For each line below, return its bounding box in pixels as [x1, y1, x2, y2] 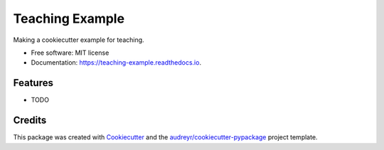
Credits [13, 114, 47, 127]
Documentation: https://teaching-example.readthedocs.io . [31, 58, 202, 67]
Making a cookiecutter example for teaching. [13, 36, 145, 44]
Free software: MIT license [31, 48, 110, 57]
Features [13, 77, 53, 89]
